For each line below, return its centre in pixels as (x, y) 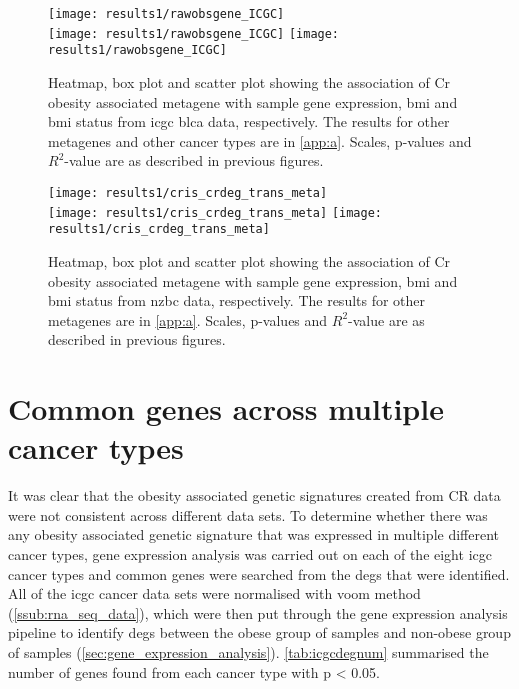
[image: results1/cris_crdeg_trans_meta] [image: (215, 212)
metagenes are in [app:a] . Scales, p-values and (188, 319)
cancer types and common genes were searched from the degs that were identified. (259, 573)
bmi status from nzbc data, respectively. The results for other (237, 300)
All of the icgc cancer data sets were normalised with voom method (214, 593)
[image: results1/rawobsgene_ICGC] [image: (194, 33)
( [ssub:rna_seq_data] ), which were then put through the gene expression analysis (258, 612)
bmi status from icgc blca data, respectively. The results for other (249, 121)
